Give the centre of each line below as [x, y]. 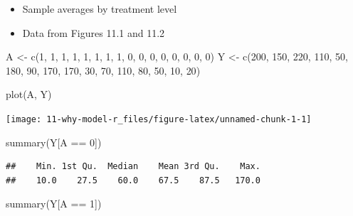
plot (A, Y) [29, 94]
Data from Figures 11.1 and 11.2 [94, 32]
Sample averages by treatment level [100, 9]
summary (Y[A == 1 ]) [54, 204]
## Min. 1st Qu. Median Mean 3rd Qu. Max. [133, 167]
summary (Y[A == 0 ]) [54, 142]
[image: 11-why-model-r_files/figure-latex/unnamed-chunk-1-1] [159, 119]
